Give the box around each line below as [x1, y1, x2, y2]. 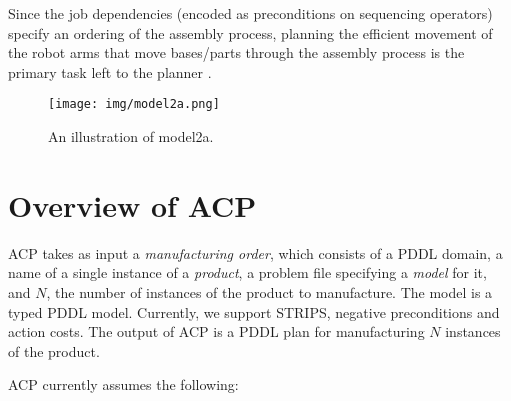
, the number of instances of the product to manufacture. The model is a [46, 281, 493, 302]
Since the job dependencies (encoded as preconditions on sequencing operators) [8, 3, 493, 23]
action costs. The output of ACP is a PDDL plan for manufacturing [8, 321, 425, 342]
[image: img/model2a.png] [48, 97, 220, 112]
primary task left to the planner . [8, 61, 212, 82]
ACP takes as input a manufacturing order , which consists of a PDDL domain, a [8, 242, 503, 263]
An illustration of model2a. [48, 126, 214, 147]
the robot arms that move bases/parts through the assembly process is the [8, 42, 465, 63]
